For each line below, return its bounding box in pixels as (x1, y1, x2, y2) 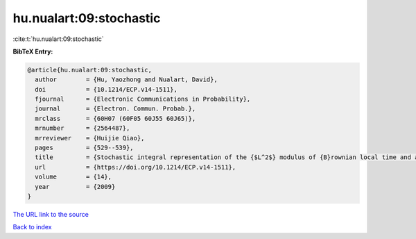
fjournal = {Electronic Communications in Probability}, (35, 95, 251, 104)
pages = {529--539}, (35, 144, 135, 152)
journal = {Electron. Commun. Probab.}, (35, 105, 196, 113)
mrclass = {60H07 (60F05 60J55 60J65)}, (35, 115, 196, 122)
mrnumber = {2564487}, (35, 124, 130, 132)
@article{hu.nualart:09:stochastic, (27, 66, 153, 74)
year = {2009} (35, 183, 116, 190)
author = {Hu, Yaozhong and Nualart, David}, (35, 76, 218, 83)
